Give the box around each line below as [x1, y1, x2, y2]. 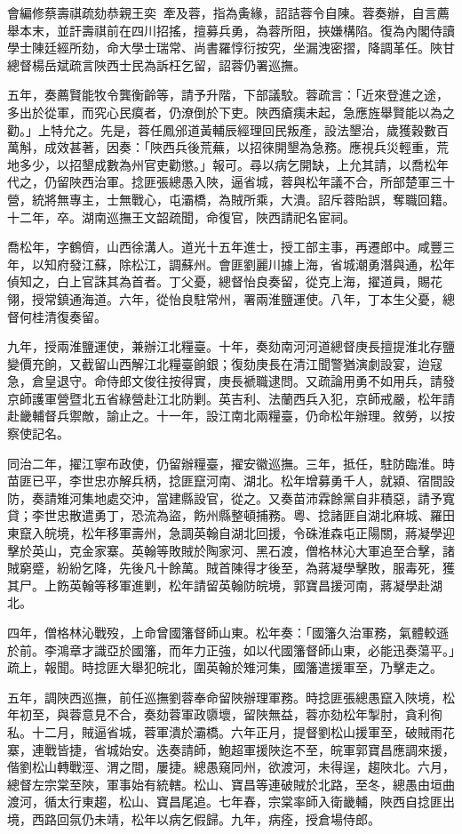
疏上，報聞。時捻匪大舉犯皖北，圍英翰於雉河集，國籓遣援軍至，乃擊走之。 [7, 658, 442, 677]
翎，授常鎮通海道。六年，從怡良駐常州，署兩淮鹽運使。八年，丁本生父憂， [7, 289, 442, 308]
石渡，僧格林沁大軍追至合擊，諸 [267, 541, 455, 559]
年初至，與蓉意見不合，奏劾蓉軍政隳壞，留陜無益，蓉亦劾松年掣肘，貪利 [7, 705, 430, 724]
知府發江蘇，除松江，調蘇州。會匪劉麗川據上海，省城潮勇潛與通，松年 [44, 254, 455, 273]
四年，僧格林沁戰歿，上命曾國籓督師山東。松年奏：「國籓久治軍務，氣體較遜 [7, 623, 449, 641]
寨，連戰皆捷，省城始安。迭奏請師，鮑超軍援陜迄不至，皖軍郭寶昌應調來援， [7, 740, 455, 758]
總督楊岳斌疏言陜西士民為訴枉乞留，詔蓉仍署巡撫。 [7, 55, 306, 74]
